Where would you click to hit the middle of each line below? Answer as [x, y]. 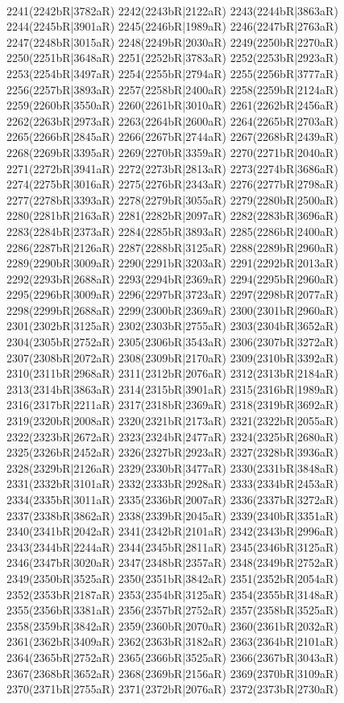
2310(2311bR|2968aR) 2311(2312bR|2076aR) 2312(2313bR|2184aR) [172, 373]
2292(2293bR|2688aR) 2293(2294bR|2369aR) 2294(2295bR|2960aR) [172, 278]
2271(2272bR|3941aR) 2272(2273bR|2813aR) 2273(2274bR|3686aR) [172, 168]
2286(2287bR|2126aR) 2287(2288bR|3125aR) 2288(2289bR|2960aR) [172, 247]
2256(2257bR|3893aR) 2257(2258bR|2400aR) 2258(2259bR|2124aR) [172, 89]
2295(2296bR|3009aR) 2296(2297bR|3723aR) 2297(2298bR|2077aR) [172, 294]
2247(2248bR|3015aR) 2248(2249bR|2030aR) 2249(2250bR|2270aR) [172, 41]
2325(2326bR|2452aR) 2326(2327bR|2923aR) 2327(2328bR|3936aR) [172, 452]
